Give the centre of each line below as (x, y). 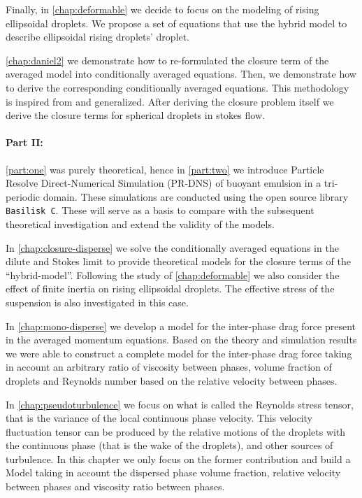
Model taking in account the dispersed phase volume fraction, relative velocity (173, 472)
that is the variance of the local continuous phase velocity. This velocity (159, 418)
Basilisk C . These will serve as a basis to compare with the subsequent (160, 210)
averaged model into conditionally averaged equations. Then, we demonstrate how (181, 74)
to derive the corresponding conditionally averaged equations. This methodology (178, 87)
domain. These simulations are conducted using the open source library (196, 196)
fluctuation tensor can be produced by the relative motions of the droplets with (176, 431)
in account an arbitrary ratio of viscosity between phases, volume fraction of (169, 367)
